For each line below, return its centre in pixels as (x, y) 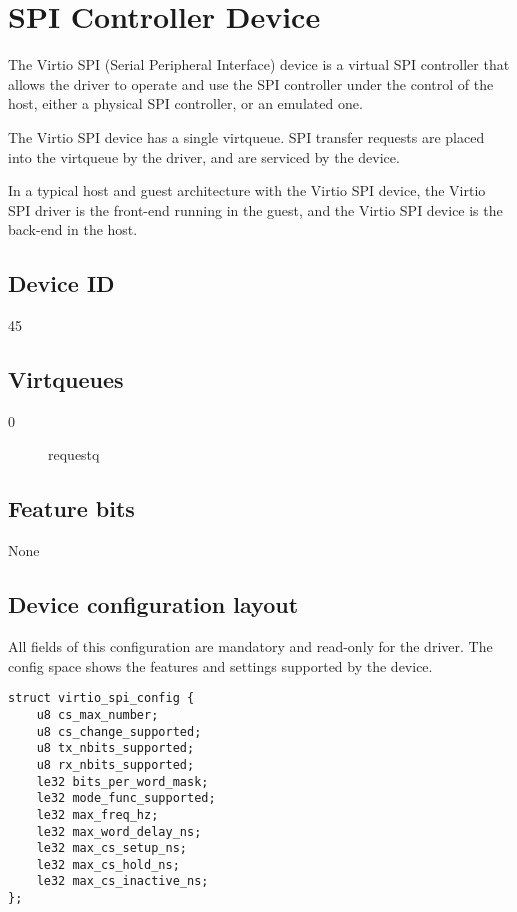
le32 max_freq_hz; (97, 814)
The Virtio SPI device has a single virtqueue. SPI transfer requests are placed (246, 136)
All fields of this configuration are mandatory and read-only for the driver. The (250, 646)
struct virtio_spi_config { (101, 698)
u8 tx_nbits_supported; (115, 748)
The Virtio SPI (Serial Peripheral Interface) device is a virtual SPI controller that (259, 64)
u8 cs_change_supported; (119, 731)
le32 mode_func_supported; (126, 798)
